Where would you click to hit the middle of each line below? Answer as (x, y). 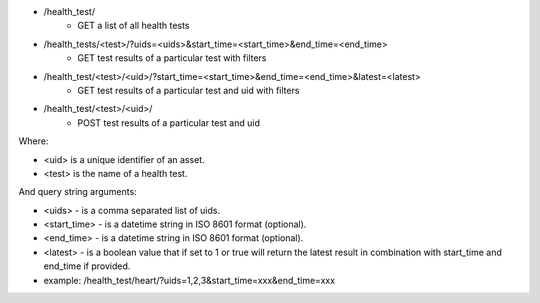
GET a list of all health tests (133, 26)
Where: (33, 141)
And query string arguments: (77, 192)
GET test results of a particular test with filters (172, 58)
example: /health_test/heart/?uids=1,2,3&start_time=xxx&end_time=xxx (189, 280)
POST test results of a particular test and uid (168, 122)
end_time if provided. (87, 266)
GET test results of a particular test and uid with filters (188, 90)
